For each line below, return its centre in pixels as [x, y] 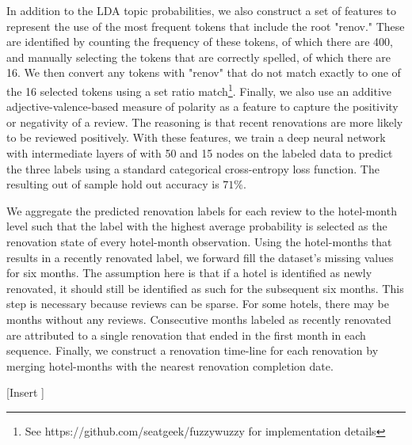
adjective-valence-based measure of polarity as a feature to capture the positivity [202, 106]
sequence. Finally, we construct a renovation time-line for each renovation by [193, 350]
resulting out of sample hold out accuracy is [113, 184]
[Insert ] [25, 392]
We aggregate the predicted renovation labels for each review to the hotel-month [202, 210]
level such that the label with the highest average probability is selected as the [197, 226]
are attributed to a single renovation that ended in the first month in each [186, 335]
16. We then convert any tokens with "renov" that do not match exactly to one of [204, 72]
